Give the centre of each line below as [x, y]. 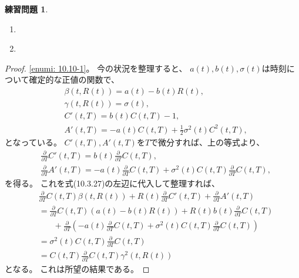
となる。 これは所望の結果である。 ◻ [77, 268]
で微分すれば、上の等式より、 [207, 142]
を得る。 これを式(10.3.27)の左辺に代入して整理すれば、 [112, 183]
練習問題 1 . [26, 9]
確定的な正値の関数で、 [74, 79]
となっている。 [33, 142]
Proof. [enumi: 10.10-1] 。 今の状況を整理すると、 [96, 68]
